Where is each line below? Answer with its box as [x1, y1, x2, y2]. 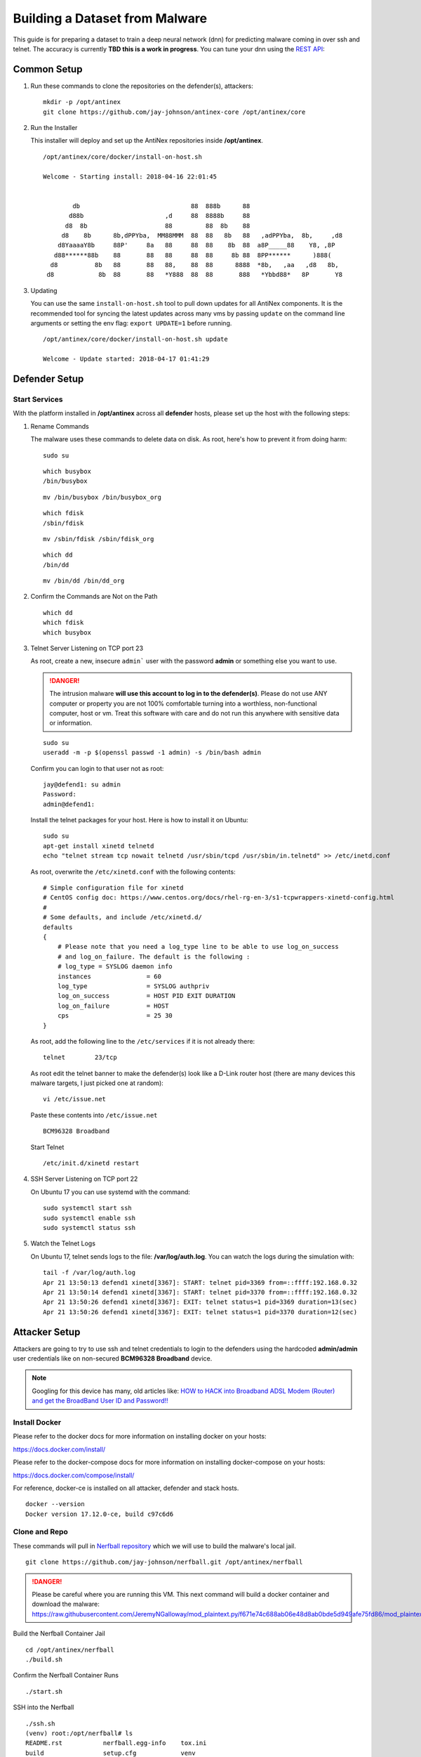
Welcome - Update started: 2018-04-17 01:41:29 [43, 355, 210, 363]
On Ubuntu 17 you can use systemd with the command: [30, 1188, 191, 1196]
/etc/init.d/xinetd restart [43, 1160, 140, 1167]
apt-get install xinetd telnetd [43, 842, 154, 850]
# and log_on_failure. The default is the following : [57, 952, 250, 961]
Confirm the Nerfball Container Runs [13, 1671, 119, 1680]
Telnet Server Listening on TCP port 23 [30, 644, 144, 653]
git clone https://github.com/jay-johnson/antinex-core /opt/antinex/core [43, 108, 306, 116]
